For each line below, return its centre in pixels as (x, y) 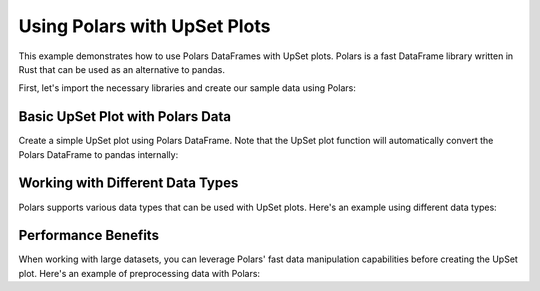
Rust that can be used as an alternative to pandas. (121, 69)
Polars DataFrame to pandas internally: (98, 154)
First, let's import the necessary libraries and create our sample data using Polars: (187, 88)
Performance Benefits (89, 235)
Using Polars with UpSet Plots (144, 26)
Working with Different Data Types (128, 183)
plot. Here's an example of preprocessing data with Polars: (139, 273)
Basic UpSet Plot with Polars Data (125, 116)
